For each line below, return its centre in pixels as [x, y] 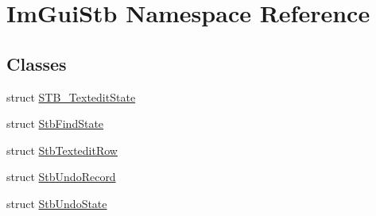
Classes [37, 63]
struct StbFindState [55, 123]
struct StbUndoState [57, 203]
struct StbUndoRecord [61, 177]
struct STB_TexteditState [71, 96]
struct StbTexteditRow [62, 150]
